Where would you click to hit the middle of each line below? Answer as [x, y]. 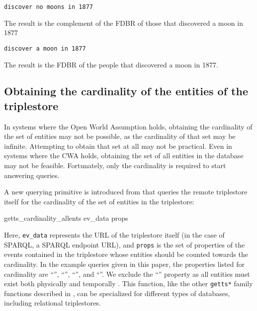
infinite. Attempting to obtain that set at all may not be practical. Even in [118, 146]
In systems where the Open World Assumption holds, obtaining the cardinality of [128, 126]
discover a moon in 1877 [45, 48]
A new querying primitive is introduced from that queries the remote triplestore [126, 192]
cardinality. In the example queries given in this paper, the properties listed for [124, 264]
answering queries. [32, 175]
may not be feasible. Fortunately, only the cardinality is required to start [115, 165]
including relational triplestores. [52, 303]
